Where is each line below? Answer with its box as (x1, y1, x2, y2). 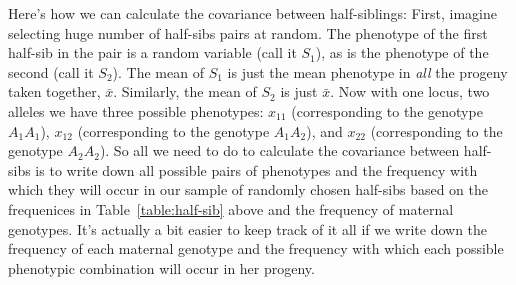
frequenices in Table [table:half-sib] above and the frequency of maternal (8, 198, 454, 219)
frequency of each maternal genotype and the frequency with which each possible (8, 238, 504, 259)
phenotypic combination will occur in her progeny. (8, 257, 315, 278)
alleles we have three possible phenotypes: (8, 100, 264, 121)
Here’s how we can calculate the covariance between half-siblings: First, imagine (8, 3, 498, 23)
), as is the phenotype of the (315, 42, 489, 63)
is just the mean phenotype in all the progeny (227, 61, 508, 82)
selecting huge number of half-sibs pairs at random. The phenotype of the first (8, 22, 488, 43)
